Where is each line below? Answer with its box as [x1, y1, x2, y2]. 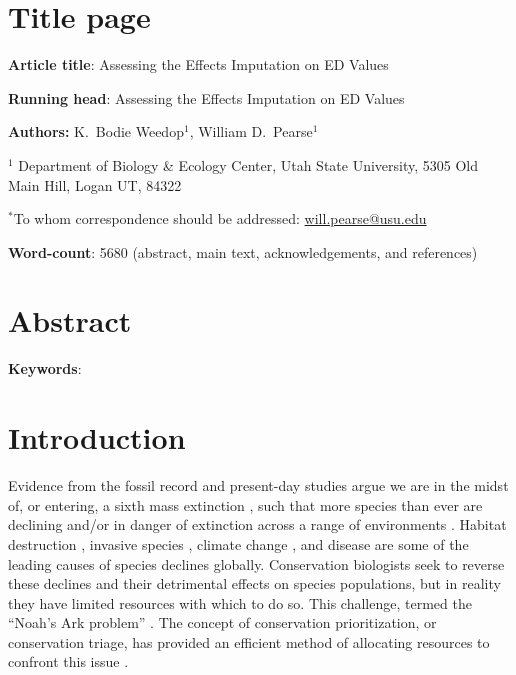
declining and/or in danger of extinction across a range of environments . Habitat [8, 514, 507, 535]
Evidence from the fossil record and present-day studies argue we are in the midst [8, 475, 509, 496]
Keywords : [8, 358, 82, 379]
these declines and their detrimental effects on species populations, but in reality [8, 573, 501, 594]
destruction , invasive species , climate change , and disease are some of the [8, 533, 469, 554]
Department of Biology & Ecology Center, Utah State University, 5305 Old [18, 154, 479, 175]
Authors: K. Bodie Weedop [8, 121, 184, 142]
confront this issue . [8, 651, 129, 672]
